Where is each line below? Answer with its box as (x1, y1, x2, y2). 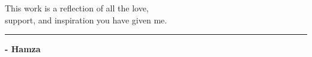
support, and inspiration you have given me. (5, 13, 167, 26)
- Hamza (5, 43, 41, 55)
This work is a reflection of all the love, (5, 2, 149, 14)
